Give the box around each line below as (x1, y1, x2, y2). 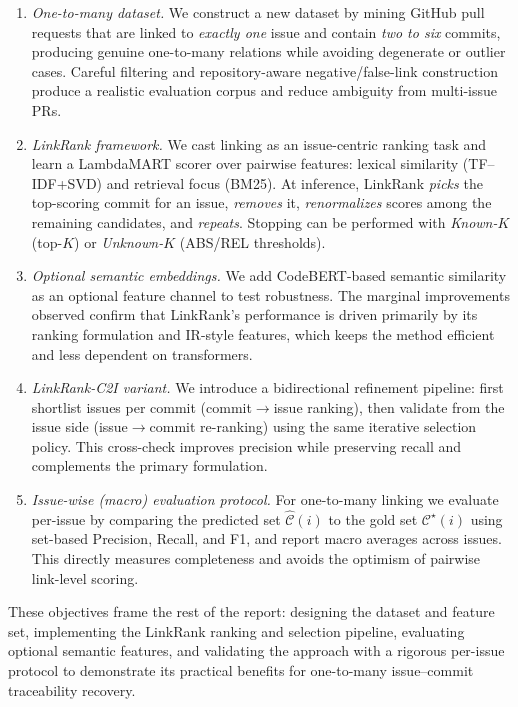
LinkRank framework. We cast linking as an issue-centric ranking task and (31, 133, 487, 154)
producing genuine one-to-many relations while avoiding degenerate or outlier (31, 41, 506, 62)
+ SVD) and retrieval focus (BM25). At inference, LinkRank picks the (56, 172, 483, 193)
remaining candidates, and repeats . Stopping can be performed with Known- (31, 211, 498, 232)
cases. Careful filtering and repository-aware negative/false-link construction (31, 60, 498, 81)
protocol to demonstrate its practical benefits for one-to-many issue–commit (8, 660, 474, 681)
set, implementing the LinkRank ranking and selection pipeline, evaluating (8, 620, 465, 641)
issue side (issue (31, 416, 128, 437)
